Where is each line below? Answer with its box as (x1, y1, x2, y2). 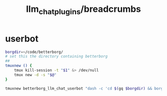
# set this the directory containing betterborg (5, 54, 108, 59)
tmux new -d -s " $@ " (14, 72, 57, 77)
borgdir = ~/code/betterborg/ (5, 49, 64, 54)
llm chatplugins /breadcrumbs (26, 3, 141, 16)
